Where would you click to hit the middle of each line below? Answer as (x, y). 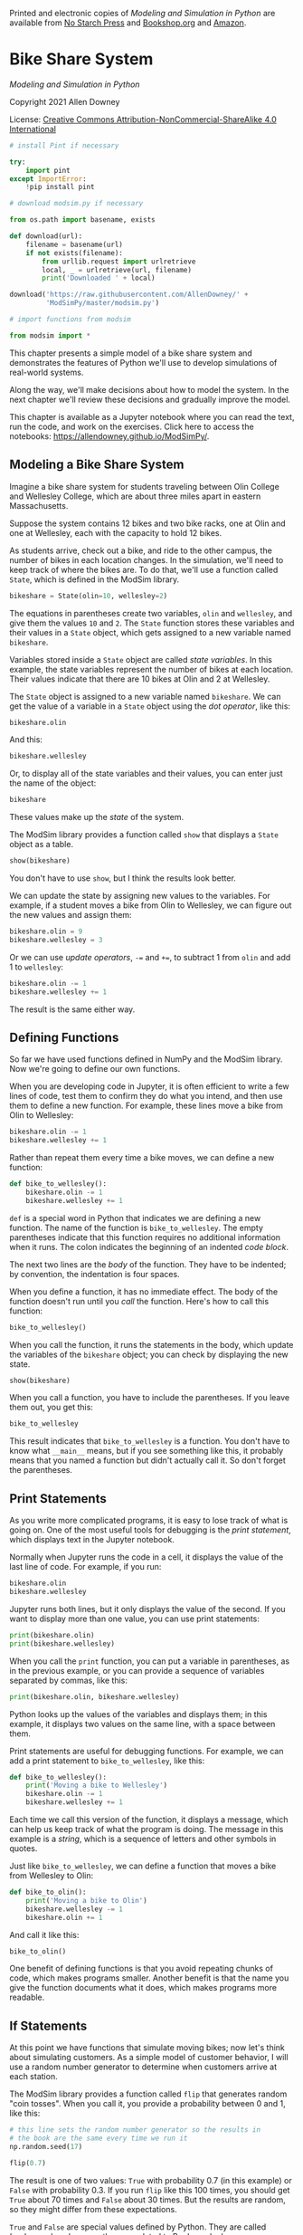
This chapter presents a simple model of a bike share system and (131, 353)
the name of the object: (53, 783)
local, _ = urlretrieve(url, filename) (117, 270)
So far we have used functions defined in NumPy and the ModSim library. (146, 1059)
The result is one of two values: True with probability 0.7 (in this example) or (151, 2180)
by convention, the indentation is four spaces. (95, 1274)
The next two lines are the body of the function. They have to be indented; (148, 1264)
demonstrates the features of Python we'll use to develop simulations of (143, 362)
